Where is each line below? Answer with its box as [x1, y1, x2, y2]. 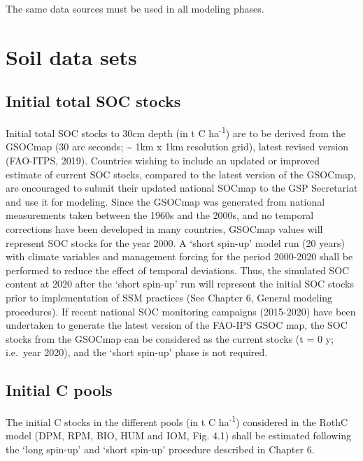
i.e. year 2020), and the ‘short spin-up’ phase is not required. [6, 345, 268, 360]
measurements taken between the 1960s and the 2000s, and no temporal [6, 208, 314, 222]
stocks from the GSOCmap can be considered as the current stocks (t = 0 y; [6, 331, 334, 346]
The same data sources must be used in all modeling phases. [6, 1, 264, 15]
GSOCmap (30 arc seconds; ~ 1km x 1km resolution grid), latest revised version [6, 139, 348, 154]
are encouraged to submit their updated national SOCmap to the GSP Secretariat [6, 180, 358, 195]
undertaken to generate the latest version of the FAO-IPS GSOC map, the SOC [6, 318, 348, 332]
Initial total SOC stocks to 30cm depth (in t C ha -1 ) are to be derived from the [6, 124, 346, 140]
